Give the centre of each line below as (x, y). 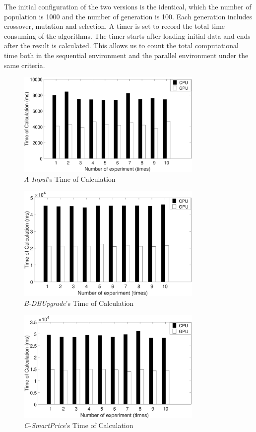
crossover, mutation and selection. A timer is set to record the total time (115, 26)
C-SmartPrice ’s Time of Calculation (79, 425)
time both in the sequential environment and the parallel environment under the (126, 55)
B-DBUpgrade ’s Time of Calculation (79, 303)
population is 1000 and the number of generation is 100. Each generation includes (128, 16)
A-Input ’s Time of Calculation (70, 179)
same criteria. (25, 65)
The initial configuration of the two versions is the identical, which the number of (128, 6)
